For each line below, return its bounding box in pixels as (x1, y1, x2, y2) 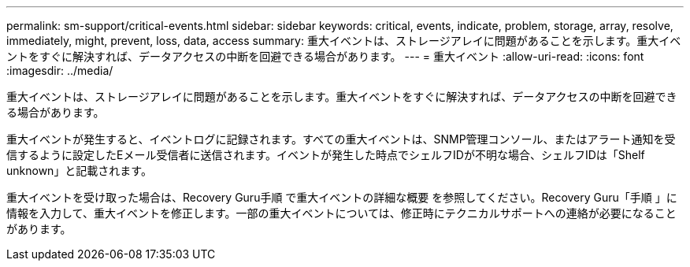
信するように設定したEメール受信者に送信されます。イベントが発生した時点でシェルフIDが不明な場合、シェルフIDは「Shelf (6, 148, 645, 161)
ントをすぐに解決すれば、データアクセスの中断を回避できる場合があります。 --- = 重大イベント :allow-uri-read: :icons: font (6, 50, 644, 63)
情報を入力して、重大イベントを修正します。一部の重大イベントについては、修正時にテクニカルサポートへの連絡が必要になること (6, 206, 677, 220)
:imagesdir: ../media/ (6, 64, 113, 77)
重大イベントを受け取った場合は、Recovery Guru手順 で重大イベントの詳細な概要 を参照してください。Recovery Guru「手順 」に (6, 191, 677, 204)
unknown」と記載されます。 (6, 164, 152, 177)
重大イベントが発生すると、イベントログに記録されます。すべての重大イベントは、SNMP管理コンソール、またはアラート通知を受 (6, 132, 676, 146)
